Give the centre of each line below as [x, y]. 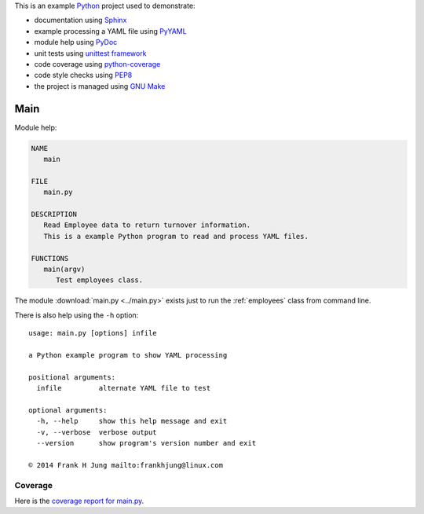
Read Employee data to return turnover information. [147, 225]
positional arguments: [72, 377]
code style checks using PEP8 [83, 75]
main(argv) [64, 269]
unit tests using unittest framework [90, 53]
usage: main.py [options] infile [93, 333]
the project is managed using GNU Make [100, 86]
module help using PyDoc [76, 42]
